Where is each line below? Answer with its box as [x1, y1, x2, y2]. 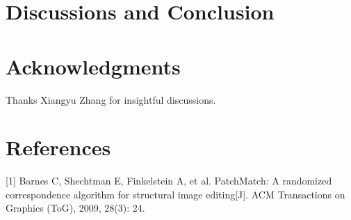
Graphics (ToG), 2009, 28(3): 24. [6, 201, 145, 215]
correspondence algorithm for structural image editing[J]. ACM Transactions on [6, 187, 345, 201]
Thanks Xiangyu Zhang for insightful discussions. [6, 92, 216, 107]
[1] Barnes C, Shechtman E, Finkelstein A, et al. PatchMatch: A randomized [6, 173, 332, 188]
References [6, 133, 111, 162]
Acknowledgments [6, 52, 181, 80]
